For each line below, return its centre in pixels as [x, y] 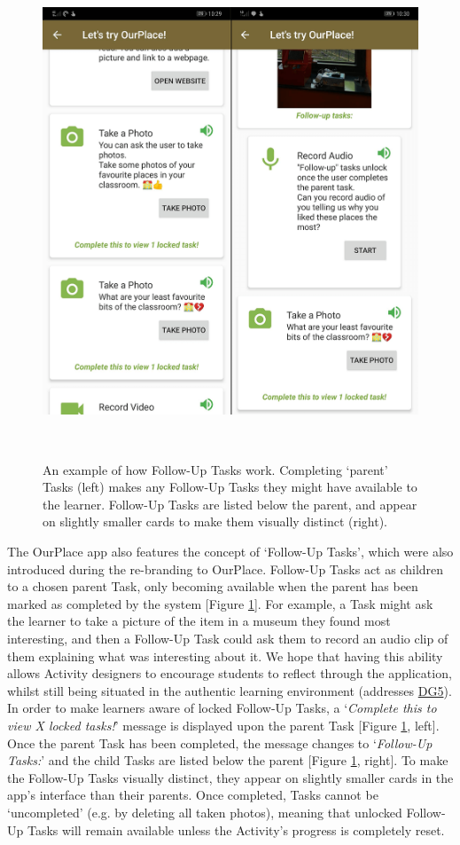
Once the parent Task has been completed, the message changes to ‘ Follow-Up [220, 742]
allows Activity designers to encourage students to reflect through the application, [230, 673]
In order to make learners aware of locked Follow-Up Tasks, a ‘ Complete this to [222, 708]
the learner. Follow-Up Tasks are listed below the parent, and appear [230, 504]
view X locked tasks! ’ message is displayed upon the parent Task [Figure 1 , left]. [223, 725]
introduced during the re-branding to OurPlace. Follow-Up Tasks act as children [226, 569]
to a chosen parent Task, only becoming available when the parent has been [213, 586]
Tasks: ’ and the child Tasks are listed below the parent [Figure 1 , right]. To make [228, 760]
